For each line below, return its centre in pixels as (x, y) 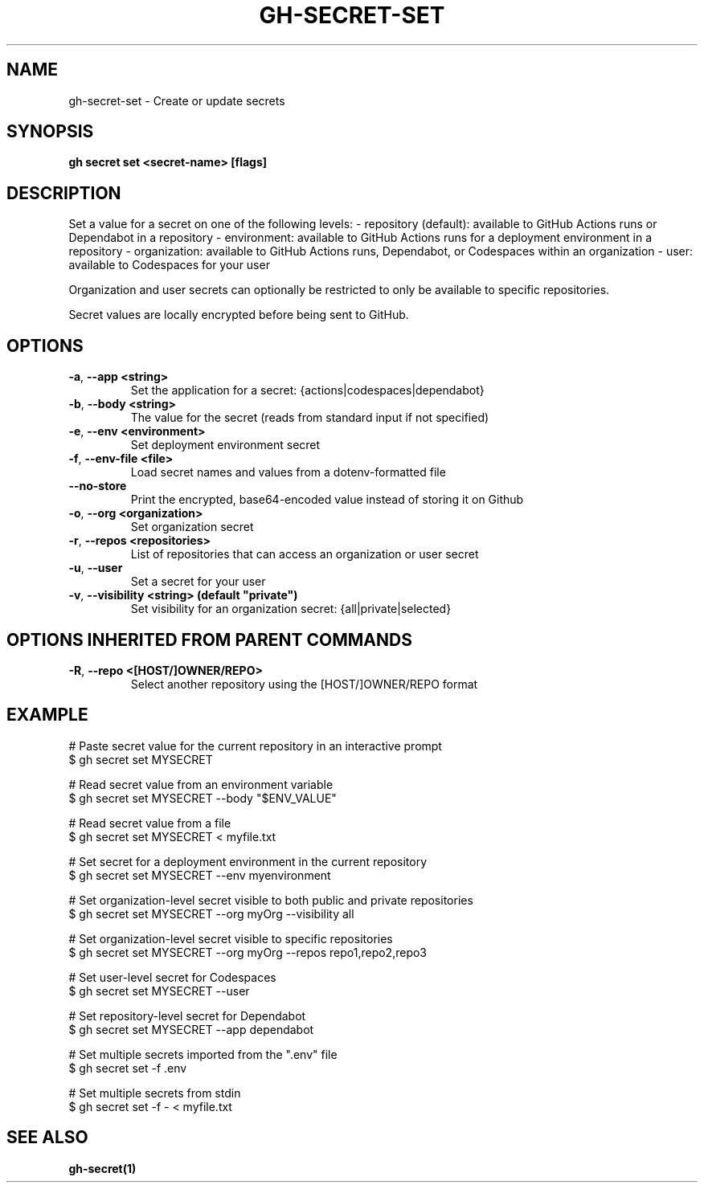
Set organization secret (192, 527)
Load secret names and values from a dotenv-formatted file (288, 472)
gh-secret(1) (102, 1168)
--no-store (98, 486)
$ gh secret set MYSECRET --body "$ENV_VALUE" (203, 798)
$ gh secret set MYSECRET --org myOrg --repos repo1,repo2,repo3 (248, 952)
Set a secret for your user (198, 582)
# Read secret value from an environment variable (201, 784)
